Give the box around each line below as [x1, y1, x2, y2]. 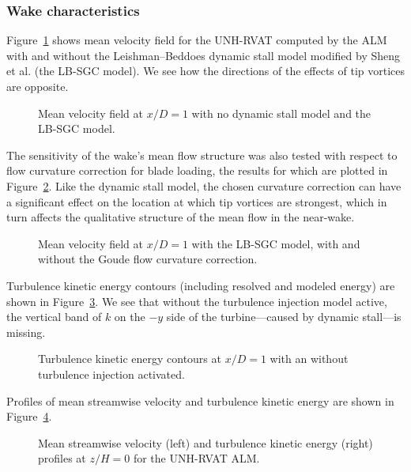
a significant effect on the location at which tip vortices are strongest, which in [6, 193, 387, 210]
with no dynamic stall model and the [191, 104, 371, 121]
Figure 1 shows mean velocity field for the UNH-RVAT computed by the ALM [6, 32, 387, 48]
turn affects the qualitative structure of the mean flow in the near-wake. [6, 209, 355, 225]
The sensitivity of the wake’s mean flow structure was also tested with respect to [6, 146, 398, 163]
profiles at [38, 450, 86, 466]
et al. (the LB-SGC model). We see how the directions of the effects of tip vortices [6, 62, 405, 79]
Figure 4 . [6, 408, 52, 425]
